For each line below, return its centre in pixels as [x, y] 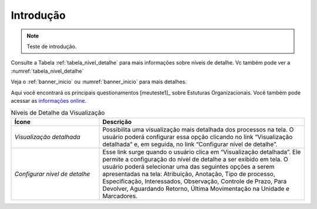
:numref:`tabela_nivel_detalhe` [47, 71]
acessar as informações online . [49, 100]
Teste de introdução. [52, 46]
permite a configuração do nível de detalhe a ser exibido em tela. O [195, 159]
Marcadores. [120, 195]
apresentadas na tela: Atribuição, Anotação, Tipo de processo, [189, 174]
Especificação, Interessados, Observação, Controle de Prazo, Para [195, 181]
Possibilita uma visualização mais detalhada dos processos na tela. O [198, 129]
